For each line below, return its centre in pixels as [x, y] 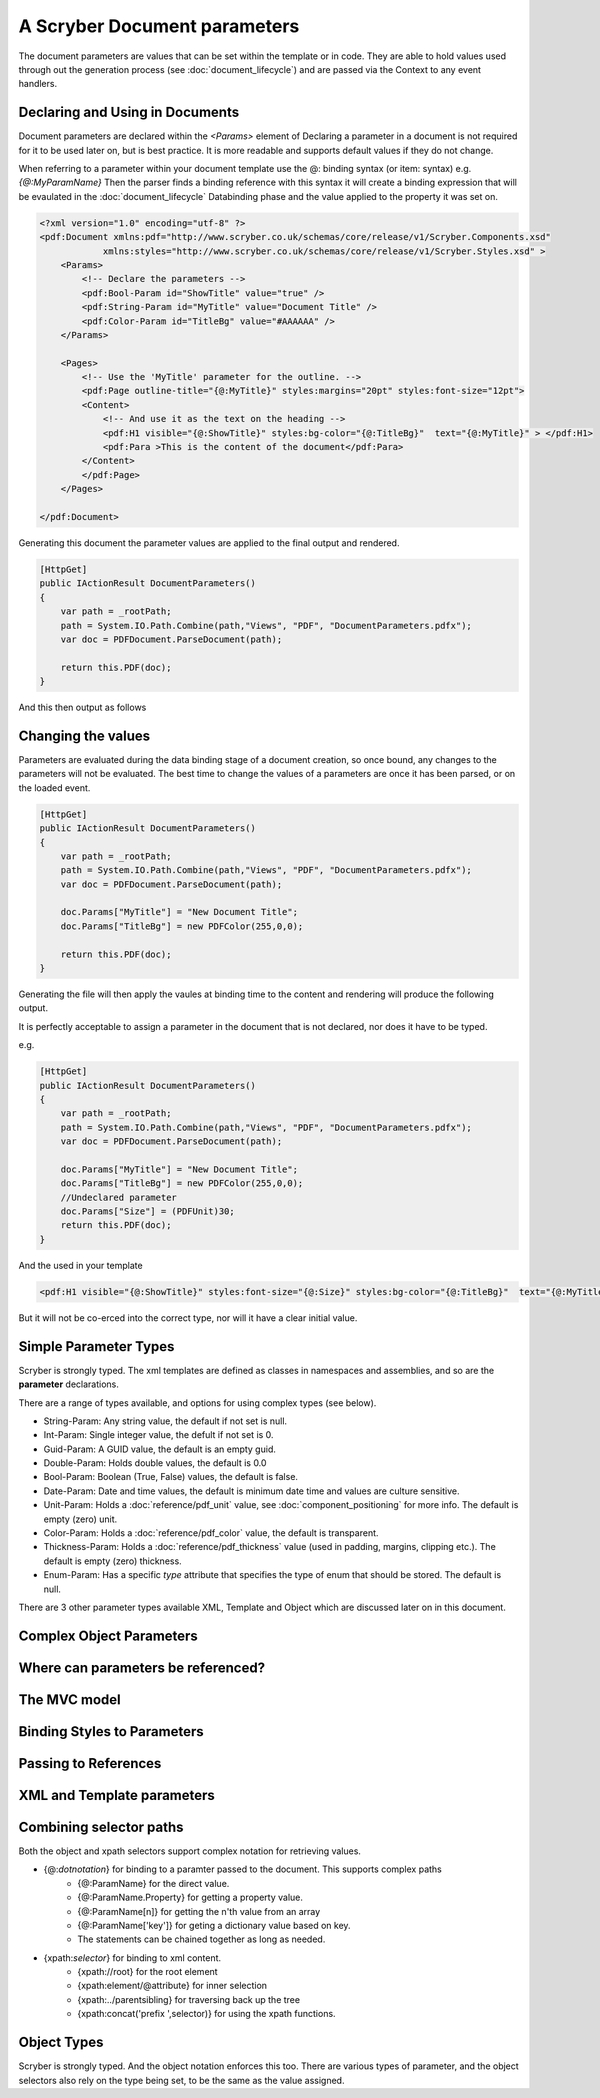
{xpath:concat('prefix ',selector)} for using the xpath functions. [206, 2014]
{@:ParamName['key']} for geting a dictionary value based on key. [214, 1925]
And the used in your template [81, 1265]
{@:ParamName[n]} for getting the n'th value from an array [199, 1911]
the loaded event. [54, 787]
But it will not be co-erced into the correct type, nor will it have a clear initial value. [188, 1317]
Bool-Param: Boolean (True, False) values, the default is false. [171, 1477]
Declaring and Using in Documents [129, 112]
